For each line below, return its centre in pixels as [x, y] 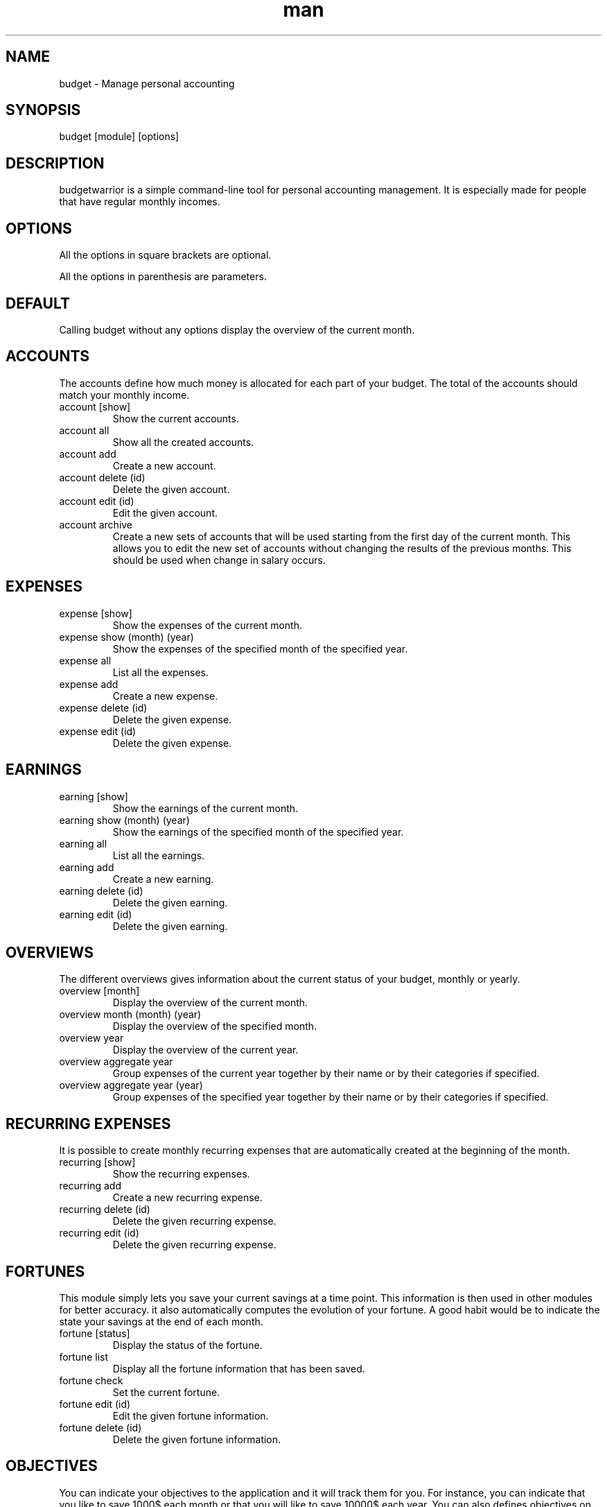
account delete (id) [102, 477]
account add [88, 454]
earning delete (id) [101, 890]
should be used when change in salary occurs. [219, 560]
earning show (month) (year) [124, 820]
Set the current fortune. [166, 1393]
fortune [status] [95, 1334]
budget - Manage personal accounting [147, 83]
